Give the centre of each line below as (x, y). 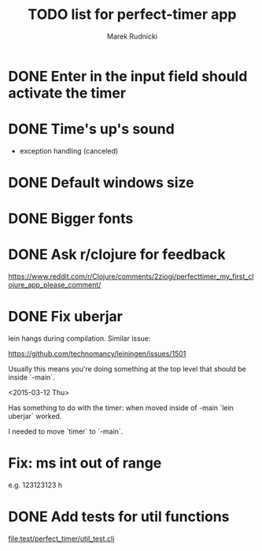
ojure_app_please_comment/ (55, 285)
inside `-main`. (31, 377)
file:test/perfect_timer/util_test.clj (61, 538)
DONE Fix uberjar (66, 317)
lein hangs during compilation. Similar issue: (79, 338)
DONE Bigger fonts (71, 219)
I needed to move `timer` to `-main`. (66, 431)
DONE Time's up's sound (91, 129)
